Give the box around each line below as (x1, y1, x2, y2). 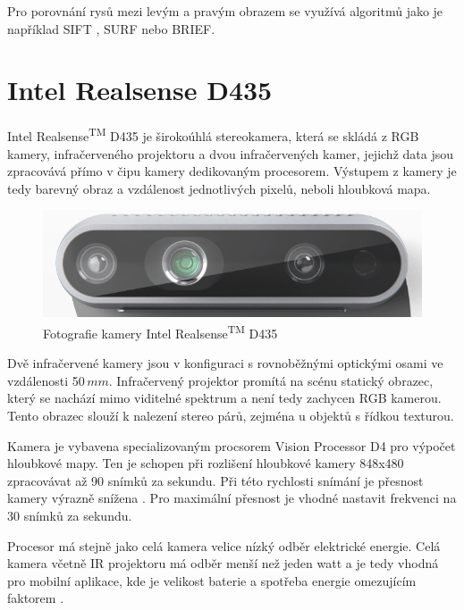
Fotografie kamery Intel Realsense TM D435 (43, 322, 278, 342)
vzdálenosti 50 (7, 371, 85, 389)
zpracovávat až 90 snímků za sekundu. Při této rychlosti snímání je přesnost (7, 471, 424, 489)
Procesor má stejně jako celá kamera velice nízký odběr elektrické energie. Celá (7, 536, 441, 555)
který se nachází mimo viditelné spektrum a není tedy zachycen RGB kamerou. (7, 389, 442, 407)
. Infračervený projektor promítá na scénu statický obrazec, (108, 371, 434, 389)
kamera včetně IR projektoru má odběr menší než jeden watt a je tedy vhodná (7, 554, 439, 572)
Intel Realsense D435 (7, 71, 273, 108)
